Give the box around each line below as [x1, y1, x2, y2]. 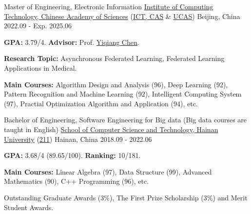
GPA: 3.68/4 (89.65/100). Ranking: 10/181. [4, 150, 141, 160]
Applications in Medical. [4, 62, 77, 73]
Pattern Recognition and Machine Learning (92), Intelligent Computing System [4, 89, 242, 99]
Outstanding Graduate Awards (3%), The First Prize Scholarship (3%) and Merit [4, 192, 248, 202]
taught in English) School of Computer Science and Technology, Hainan [4, 124, 218, 134]
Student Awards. [4, 202, 54, 212]
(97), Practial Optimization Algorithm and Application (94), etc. [4, 98, 198, 108]
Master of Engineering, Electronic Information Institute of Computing [4, 1, 213, 11]
